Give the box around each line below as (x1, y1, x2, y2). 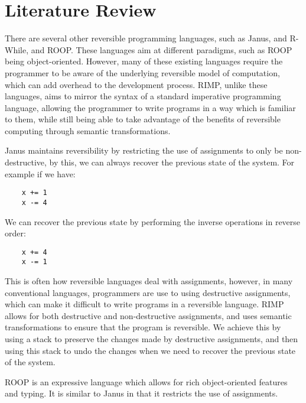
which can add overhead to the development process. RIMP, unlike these (5, 78, 268, 90)
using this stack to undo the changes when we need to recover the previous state (5, 344, 296, 356)
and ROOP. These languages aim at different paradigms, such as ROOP (31, 43, 292, 56)
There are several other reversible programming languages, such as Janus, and (5, 32, 287, 44)
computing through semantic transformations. (5, 124, 171, 136)
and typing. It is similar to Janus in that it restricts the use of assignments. (5, 387, 278, 399)
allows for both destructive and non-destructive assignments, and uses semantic (5, 309, 292, 321)
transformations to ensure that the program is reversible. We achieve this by (5, 321, 281, 333)
